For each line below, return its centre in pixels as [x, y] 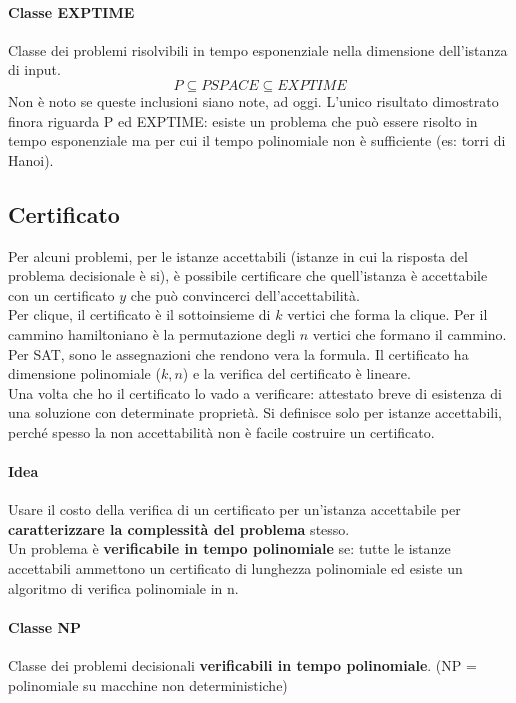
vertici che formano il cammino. [409, 333]
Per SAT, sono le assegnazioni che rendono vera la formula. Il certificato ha [238, 353]
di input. [34, 69]
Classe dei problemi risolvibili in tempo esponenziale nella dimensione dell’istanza [258, 49]
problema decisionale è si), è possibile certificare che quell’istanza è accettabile [248, 275]
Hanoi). [31, 159]
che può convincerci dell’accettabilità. [245, 294]
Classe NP [44, 626]
